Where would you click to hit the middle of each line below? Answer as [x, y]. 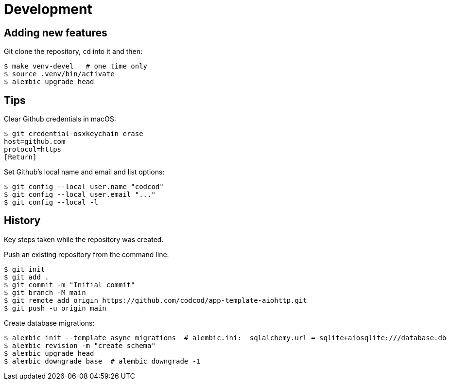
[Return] [20, 157]
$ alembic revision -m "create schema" [80, 345]
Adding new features [56, 33]
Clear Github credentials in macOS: [60, 119]
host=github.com [35, 142]
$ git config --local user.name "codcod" [84, 187]
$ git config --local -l [51, 202]
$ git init [25, 269]
